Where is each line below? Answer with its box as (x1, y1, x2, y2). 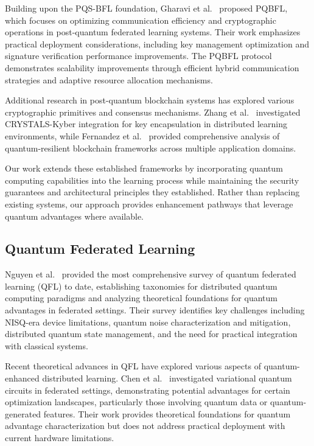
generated (5, 407, 41, 420)
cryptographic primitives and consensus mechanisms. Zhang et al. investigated (5, 105, 301, 118)
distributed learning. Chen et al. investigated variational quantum (42, 372, 292, 385)
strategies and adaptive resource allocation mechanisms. (5, 73, 213, 86)
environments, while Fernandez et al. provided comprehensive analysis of (5, 129, 280, 142)
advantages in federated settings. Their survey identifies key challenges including (5, 304, 305, 316)
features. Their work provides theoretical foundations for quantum (43, 407, 291, 420)
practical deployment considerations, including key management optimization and (5, 37, 309, 50)
